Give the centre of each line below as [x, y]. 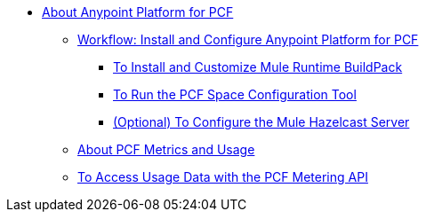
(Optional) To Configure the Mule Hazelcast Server [261, 122]
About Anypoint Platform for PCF [138, 12]
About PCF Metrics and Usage [166, 149]
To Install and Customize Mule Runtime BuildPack [258, 67]
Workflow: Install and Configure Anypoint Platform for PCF [248, 39]
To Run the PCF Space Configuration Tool [235, 94]
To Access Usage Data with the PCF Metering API [223, 177]
